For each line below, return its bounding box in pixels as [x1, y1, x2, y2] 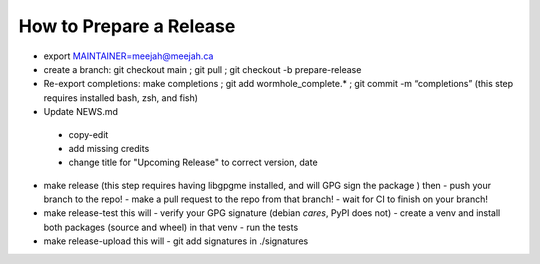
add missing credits [68, 142, 150, 154]
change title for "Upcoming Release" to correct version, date [68, 156, 319, 169]
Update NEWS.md [43, 106, 119, 118]
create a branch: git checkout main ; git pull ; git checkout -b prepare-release [43, 63, 362, 75]
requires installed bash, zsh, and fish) [43, 91, 199, 104]
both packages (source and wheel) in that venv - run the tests [43, 221, 299, 233]
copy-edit [68, 128, 109, 140]
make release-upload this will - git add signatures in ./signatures [43, 235, 309, 247]
